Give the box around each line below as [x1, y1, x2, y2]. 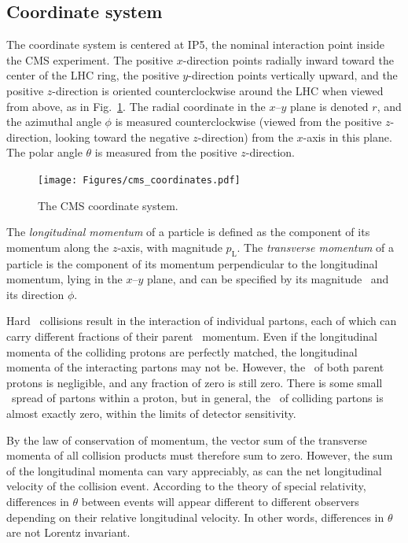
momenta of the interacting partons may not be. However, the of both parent [6, 359, 384, 375]
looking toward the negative [55, 128, 189, 145]
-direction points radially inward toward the [182, 51, 394, 68]
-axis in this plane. [303, 128, 392, 145]
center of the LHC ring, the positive [6, 67, 179, 83]
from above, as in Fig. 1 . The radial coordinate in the [6, 98, 266, 114]
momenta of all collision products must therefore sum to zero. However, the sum [6, 447, 393, 464]
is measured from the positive [94, 144, 237, 161]
